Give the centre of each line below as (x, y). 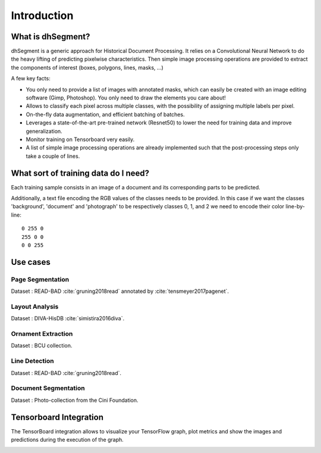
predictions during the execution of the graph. (67, 440)
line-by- (295, 207)
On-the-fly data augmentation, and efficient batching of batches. (105, 114)
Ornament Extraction (42, 334)
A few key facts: (31, 79)
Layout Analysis (35, 307)
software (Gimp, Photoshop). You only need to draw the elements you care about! (126, 98)
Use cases (31, 262)
